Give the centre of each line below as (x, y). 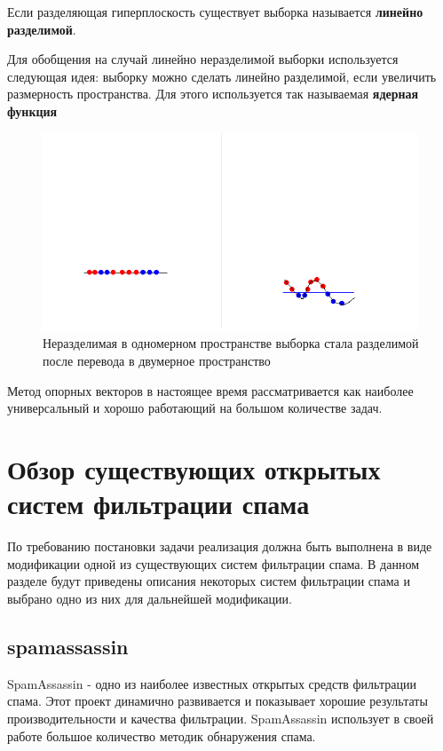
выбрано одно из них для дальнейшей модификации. (150, 598)
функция (32, 111)
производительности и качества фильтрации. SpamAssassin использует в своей (221, 718)
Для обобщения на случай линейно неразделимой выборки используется (203, 59)
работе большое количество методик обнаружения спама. (162, 735)
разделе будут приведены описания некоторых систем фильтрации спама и (209, 581)
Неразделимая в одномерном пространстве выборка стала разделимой (231, 343)
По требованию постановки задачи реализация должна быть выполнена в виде (220, 546)
